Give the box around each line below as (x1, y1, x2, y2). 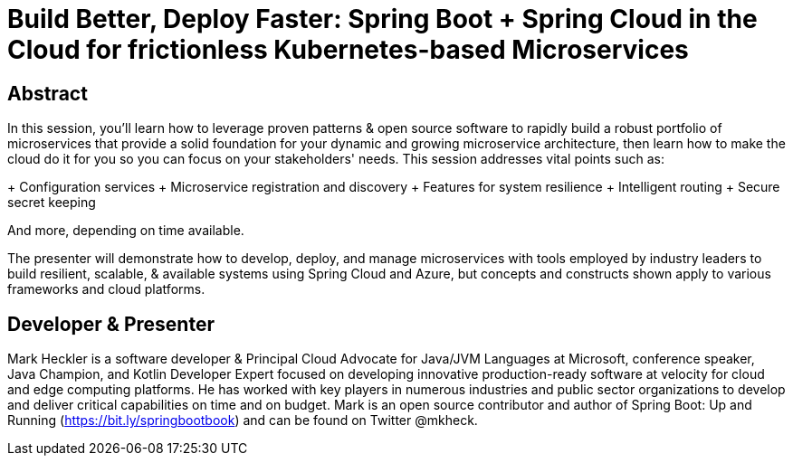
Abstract (7, 81, 88, 105)
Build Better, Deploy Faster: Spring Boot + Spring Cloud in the (7, 4, 758, 34)
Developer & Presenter (7, 312, 215, 335)
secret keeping (7, 194, 96, 211)
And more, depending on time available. (7, 222, 244, 239)
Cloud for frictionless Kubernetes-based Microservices (7, 34, 689, 65)
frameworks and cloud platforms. (7, 281, 205, 298)
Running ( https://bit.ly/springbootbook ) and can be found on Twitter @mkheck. (7, 412, 478, 429)
